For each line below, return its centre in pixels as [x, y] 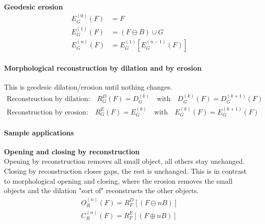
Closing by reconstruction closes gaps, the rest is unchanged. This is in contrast [126, 171]
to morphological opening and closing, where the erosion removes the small [118, 180]
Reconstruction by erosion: [47, 112]
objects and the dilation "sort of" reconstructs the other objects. [101, 190]
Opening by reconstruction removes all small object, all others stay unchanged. [125, 161]
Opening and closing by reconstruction [72, 151]
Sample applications [39, 132]
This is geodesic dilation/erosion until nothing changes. [88, 86]
